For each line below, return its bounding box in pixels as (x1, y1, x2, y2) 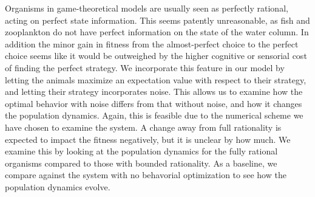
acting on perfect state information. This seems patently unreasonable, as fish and (5, 13, 310, 26)
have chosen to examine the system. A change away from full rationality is (5, 120, 282, 133)
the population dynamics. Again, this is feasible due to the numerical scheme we (5, 109, 303, 122)
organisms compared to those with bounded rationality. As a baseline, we (5, 156, 277, 169)
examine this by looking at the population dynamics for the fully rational (5, 145, 278, 157)
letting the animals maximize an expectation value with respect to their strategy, (5, 73, 307, 86)
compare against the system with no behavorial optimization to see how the (5, 168, 286, 181)
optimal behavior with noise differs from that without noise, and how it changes (5, 97, 302, 109)
